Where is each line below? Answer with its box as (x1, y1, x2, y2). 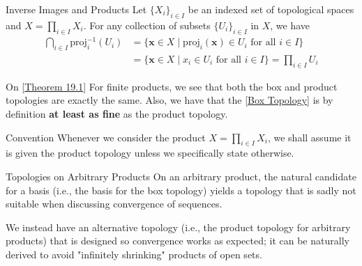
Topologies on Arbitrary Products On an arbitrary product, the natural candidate (6, 169, 356, 183)
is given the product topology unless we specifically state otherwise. (6, 146, 294, 160)
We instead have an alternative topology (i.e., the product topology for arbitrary (6, 219, 351, 234)
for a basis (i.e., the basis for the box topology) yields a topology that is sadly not (6, 182, 356, 197)
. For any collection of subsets (83, 17, 211, 32)
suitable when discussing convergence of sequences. (6, 196, 223, 211)
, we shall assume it (267, 130, 352, 144)
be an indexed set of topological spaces (188, 2, 354, 16)
